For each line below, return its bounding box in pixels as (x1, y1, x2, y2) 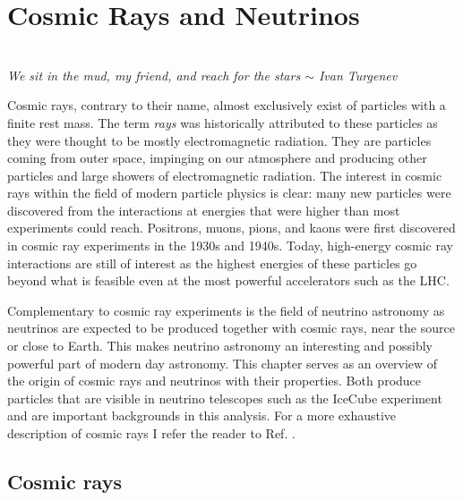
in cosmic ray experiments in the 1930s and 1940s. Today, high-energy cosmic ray (7, 236, 453, 255)
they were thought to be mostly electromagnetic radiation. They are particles (7, 131, 432, 149)
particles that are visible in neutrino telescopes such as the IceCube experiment (7, 388, 442, 407)
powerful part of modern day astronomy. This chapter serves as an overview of (7, 353, 438, 372)
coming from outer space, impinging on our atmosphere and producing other (7, 148, 427, 167)
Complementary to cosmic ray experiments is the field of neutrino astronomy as (7, 301, 445, 319)
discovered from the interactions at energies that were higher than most (7, 200, 400, 219)
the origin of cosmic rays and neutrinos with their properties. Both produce (7, 371, 422, 390)
